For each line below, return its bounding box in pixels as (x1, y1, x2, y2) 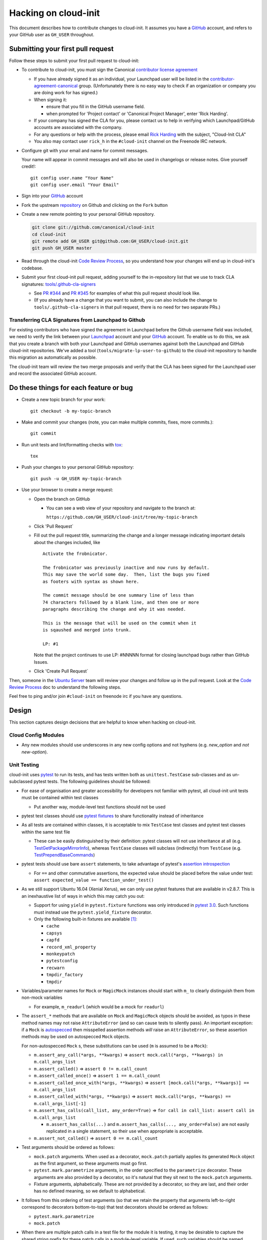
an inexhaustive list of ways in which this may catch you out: (21, 893, 145, 899)
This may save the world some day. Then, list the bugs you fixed (43, 572, 210, 577)
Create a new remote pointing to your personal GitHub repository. (21, 211, 155, 217)
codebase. (21, 265, 44, 271)
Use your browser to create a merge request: (21, 487, 114, 493)
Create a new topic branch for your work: (21, 397, 106, 403)
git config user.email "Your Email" (30, 182, 119, 188)
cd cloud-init (32, 231, 66, 237)
